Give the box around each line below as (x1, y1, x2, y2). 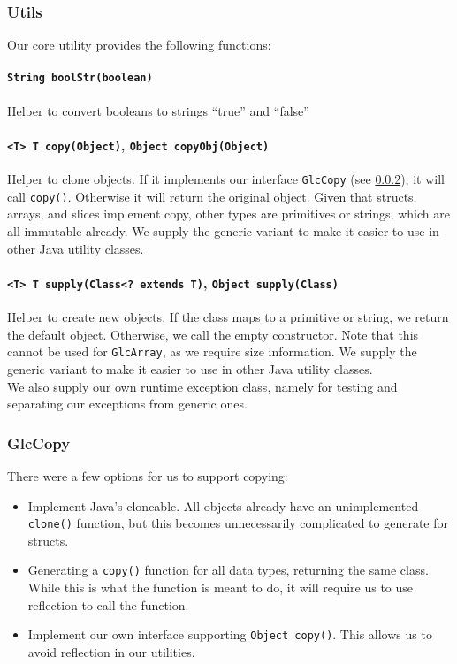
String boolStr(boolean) (7, 72, 153, 85)
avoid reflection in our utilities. (27, 642, 195, 660)
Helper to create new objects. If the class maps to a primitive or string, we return (7, 308, 449, 326)
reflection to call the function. (27, 595, 189, 614)
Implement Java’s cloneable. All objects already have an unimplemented (27, 496, 419, 515)
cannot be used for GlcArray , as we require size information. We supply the (7, 342, 417, 361)
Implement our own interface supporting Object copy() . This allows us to (27, 625, 432, 644)
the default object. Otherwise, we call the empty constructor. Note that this (7, 324, 419, 343)
